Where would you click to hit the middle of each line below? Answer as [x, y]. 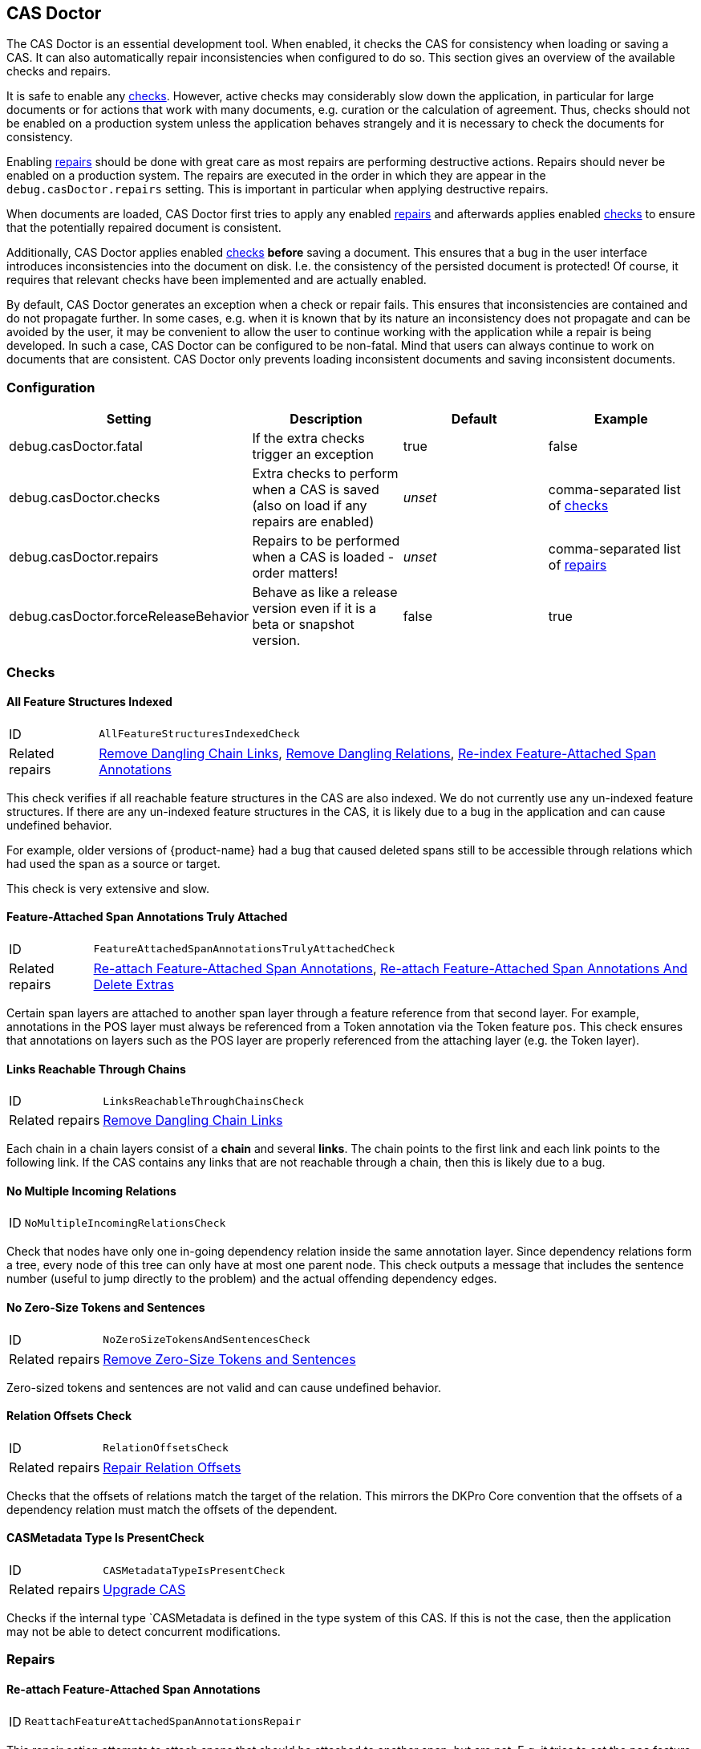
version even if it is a [314, 609]
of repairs [577, 565]
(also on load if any [310, 506]
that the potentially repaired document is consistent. [144, 228]
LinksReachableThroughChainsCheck [203, 1101]
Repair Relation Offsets [172, 1467]
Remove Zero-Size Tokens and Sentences [229, 1359]
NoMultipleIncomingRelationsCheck [125, 1223]
